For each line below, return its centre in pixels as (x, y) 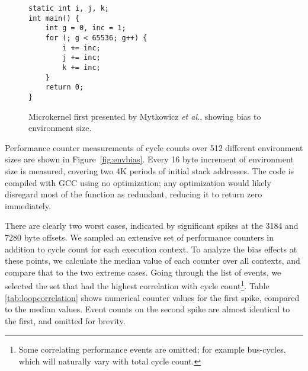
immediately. (28, 205)
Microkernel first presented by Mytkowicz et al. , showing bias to (145, 116)
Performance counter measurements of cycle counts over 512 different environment (154, 147)
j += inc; (81, 58)
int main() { (54, 18)
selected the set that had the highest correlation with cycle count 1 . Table (137, 285)
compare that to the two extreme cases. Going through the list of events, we (143, 272)
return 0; (65, 87)
